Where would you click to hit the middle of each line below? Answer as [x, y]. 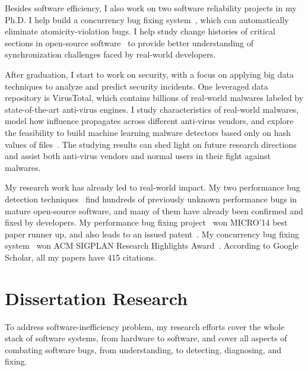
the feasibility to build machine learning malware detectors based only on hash [148, 132]
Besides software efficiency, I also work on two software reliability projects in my [151, 8]
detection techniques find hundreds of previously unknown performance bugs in [151, 199]
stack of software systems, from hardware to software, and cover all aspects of [146, 338]
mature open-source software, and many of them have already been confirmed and [154, 210]
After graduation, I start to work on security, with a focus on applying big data [149, 74]
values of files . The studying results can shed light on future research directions [151, 144]
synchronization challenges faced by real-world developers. [110, 54]
